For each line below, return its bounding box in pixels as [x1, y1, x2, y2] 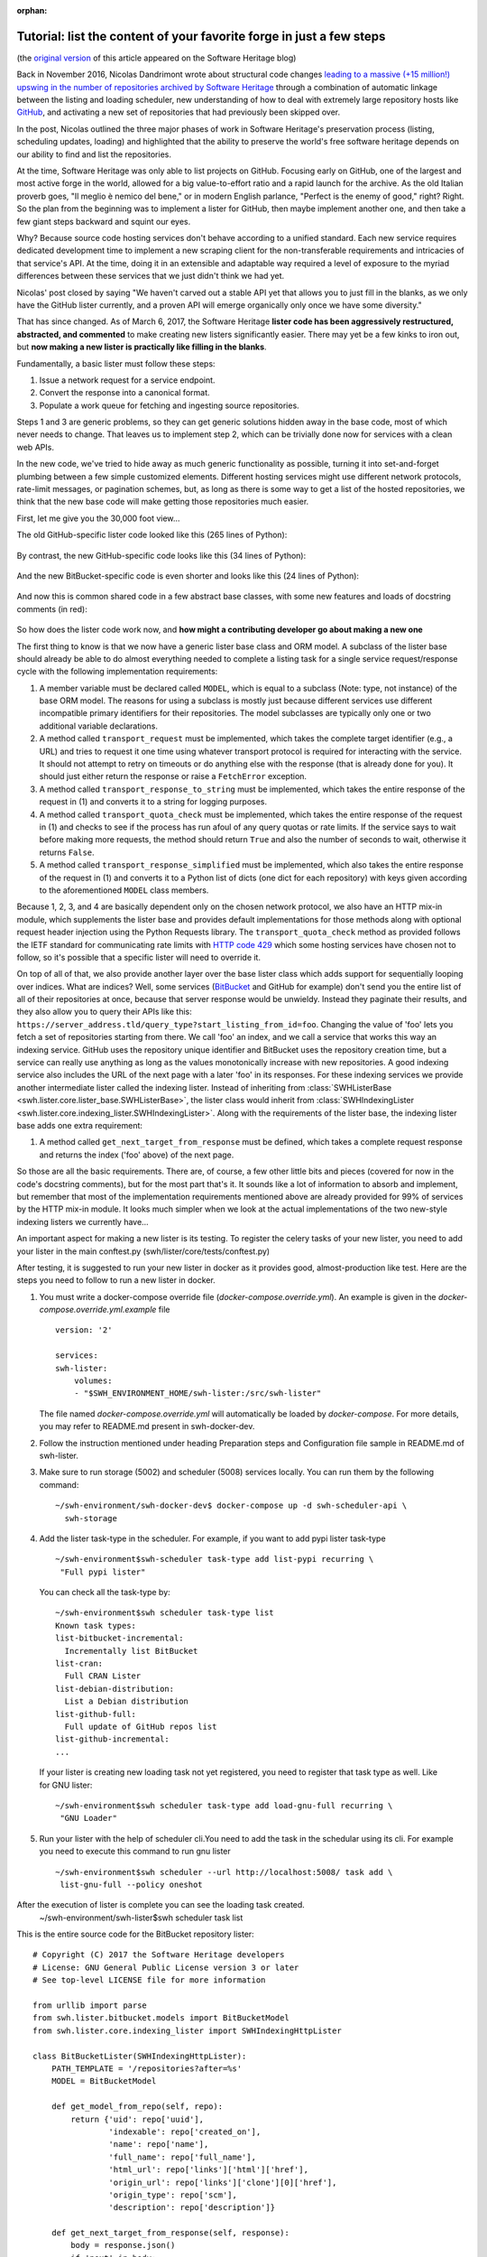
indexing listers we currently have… [16, 1216, 149, 1227]
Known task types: [55, 1621, 137, 1630]
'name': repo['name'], [108, 2140, 209, 2150]
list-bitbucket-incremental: [55, 1633, 184, 1643]
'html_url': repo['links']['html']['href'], [108, 2165, 308, 2175]
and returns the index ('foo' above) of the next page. [39, 1149, 234, 1160]
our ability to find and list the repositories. [16, 149, 171, 160]
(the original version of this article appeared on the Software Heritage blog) [16, 52, 297, 63]
